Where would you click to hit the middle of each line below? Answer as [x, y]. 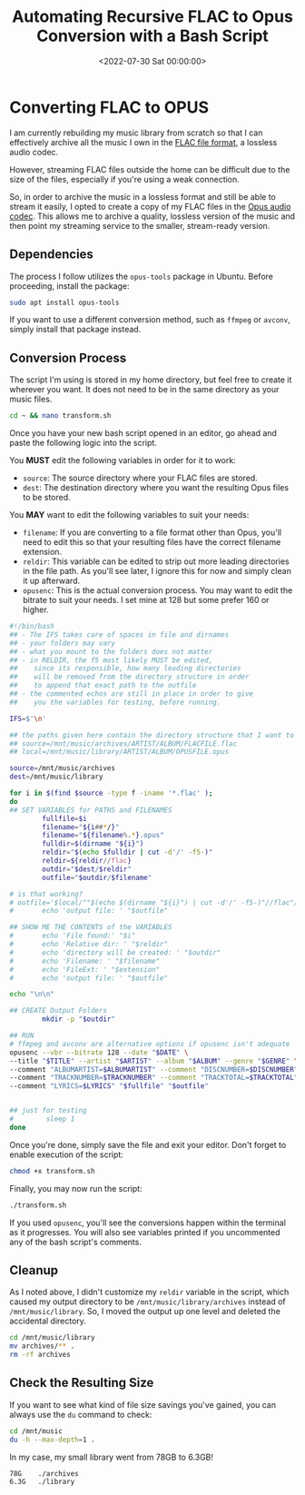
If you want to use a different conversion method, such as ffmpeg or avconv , [150, 320]
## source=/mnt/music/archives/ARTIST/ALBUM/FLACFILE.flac [123, 743]
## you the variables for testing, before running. [115, 702]
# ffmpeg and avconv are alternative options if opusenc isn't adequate [150, 1044]
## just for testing [49, 1111]
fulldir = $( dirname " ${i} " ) [93, 844]
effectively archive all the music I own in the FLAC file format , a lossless [143, 142]
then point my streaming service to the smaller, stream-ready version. [140, 225]
